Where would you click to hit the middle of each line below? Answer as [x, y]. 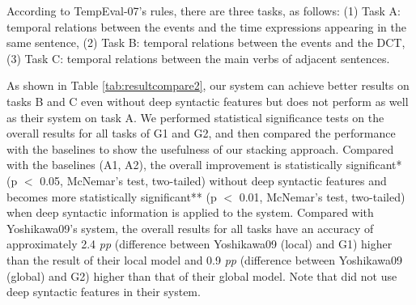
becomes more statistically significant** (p [112, 196]
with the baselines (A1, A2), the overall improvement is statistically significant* [204, 165]
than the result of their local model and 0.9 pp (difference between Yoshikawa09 [205, 259]
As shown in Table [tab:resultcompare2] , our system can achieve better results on [208, 85]
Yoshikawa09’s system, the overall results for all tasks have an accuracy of [190, 228]
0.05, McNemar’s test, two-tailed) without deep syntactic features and [213, 180]
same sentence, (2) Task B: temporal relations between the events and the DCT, [206, 42]
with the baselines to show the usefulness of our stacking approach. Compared [200, 148]
